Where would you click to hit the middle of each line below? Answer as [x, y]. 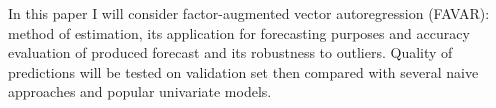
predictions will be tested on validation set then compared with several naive [243, 71]
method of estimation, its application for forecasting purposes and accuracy [239, 32]
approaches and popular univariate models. [140, 91]
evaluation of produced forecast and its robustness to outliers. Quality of [230, 52]
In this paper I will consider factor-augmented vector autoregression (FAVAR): [249, 13]
